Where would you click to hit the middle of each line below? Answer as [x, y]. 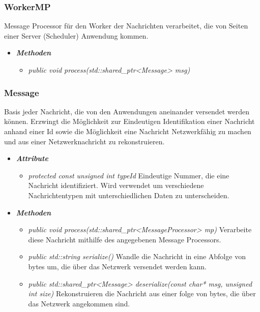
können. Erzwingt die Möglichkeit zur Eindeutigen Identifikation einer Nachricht [129, 121]
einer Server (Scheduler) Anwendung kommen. [76, 35]
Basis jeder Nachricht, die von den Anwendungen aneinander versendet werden [127, 111]
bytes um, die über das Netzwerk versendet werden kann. [117, 266]
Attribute [32, 158]
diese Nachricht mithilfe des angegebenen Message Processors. [125, 239]
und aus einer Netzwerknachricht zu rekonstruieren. [84, 141]
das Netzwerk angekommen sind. [79, 303]
